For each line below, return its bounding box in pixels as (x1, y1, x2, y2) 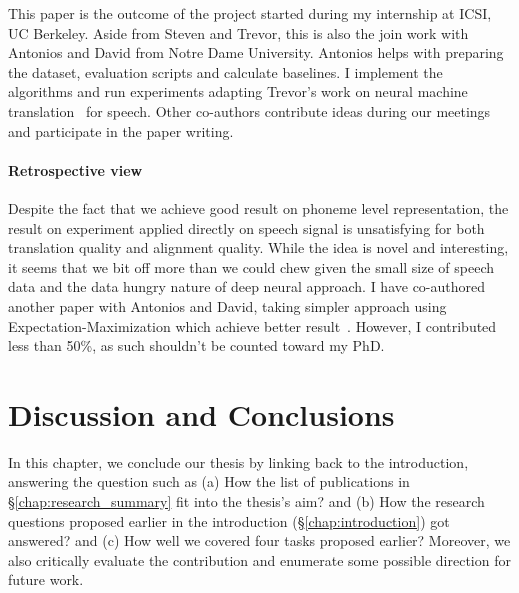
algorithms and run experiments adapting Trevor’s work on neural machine (8, 81, 468, 102)
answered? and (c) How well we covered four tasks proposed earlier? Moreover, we (8, 530, 511, 551)
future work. (8, 569, 84, 590)
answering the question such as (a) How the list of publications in (8, 471, 410, 492)
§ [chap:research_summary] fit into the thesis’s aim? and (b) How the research (8, 491, 485, 512)
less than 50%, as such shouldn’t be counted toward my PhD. (8, 335, 385, 356)
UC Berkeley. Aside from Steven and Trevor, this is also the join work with (8, 22, 469, 43)
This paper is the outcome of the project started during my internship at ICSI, (8, 3, 492, 23)
